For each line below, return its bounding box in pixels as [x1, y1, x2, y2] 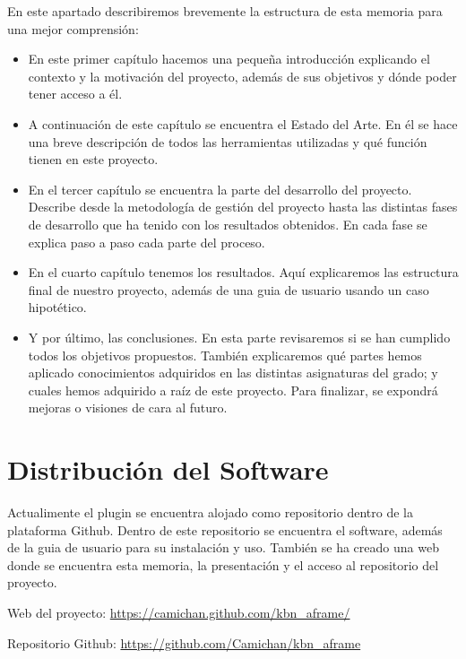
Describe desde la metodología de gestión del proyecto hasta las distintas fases [28, 197, 458, 216]
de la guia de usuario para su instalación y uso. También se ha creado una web [7, 538, 439, 557]
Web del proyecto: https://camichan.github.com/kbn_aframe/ [7, 603, 350, 621]
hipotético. [28, 298, 87, 316]
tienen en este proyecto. [28, 150, 159, 169]
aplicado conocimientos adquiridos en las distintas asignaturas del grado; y [28, 363, 438, 382]
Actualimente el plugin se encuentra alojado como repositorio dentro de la [7, 503, 413, 521]
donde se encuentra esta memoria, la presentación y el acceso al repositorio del [7, 555, 439, 574]
